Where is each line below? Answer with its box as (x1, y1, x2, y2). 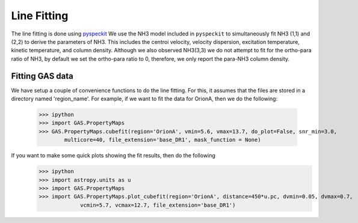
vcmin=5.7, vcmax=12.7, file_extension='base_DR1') (80, 201, 236, 209)
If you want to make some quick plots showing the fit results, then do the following (11, 152, 216, 159)
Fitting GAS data (11, 71, 73, 81)
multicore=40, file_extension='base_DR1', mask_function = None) (64, 136, 261, 144)
